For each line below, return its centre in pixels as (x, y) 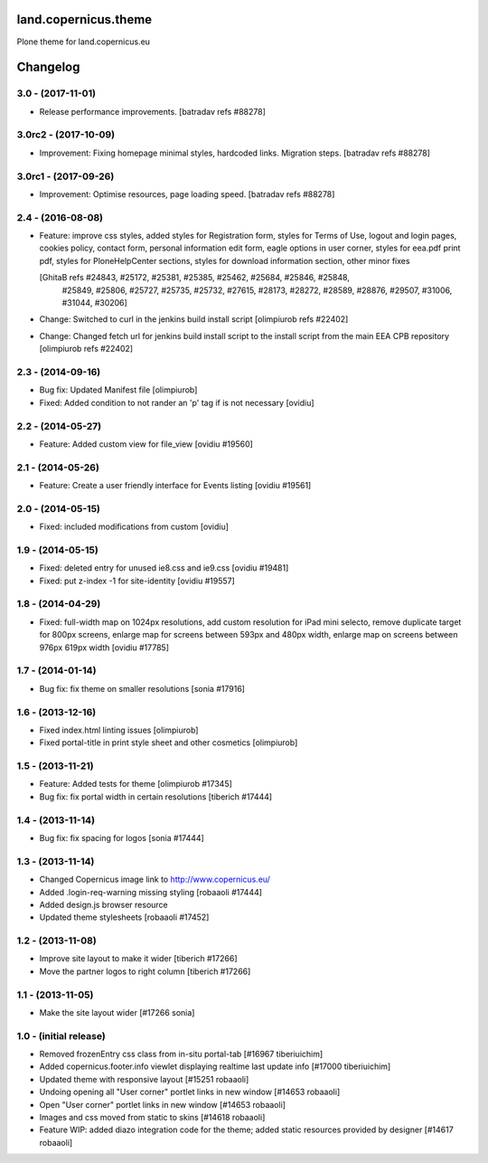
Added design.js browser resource (104, 904)
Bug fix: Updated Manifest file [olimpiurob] (118, 390)
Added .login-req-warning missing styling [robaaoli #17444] (150, 892)
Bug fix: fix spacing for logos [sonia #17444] (122, 837)
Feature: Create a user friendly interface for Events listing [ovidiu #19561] (175, 486)
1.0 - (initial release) (61, 1035)
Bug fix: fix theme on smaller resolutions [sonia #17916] (142, 688)
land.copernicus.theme (84, 19)
